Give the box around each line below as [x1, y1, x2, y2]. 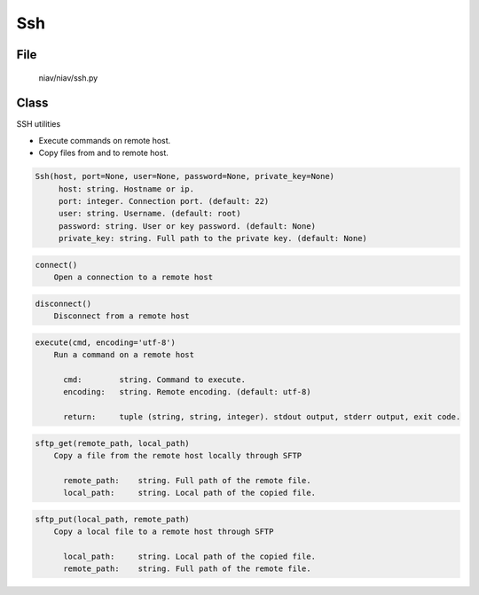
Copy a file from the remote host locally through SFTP [53, 450, 302, 461]
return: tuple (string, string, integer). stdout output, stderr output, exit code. [63, 412, 461, 422]
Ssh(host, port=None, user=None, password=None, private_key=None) [35, 171, 335, 182]
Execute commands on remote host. [38, 135, 171, 145]
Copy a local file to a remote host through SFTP [53, 527, 274, 536]
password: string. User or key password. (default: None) [58, 221, 317, 231]
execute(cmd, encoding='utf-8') [35, 337, 177, 348]
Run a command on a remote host [53, 350, 195, 360]
